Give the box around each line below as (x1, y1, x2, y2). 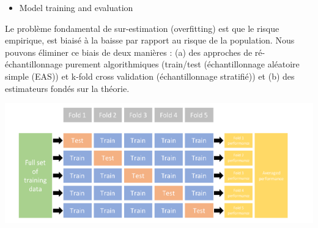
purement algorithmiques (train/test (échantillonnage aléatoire (65, 58, 300, 70)
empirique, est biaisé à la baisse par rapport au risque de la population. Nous (5, 34, 295, 47)
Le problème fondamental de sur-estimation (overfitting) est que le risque (5, 21, 279, 34)
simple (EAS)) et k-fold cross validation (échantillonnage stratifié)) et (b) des (5, 69, 295, 82)
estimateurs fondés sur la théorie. (5, 82, 130, 94)
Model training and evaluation (19, 1, 133, 13)
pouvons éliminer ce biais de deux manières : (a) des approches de (5, 45, 253, 58)
